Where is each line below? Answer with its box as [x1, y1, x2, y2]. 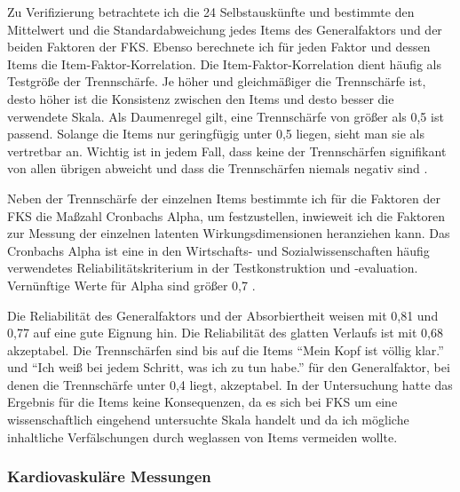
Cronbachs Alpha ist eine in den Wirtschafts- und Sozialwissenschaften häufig [7, 241, 430, 259]
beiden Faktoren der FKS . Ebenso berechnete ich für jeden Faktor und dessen [7, 37, 431, 56]
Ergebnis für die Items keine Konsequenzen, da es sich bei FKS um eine [7, 393, 398, 411]
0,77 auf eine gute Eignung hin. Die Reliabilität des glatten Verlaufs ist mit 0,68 [7, 323, 443, 342]
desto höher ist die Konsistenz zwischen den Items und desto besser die [7, 89, 394, 107]
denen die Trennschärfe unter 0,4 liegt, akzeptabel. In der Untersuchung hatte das [7, 375, 453, 393]
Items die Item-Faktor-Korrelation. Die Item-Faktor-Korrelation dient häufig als [7, 54, 442, 73]
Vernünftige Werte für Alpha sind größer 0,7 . [7, 275, 256, 294]
